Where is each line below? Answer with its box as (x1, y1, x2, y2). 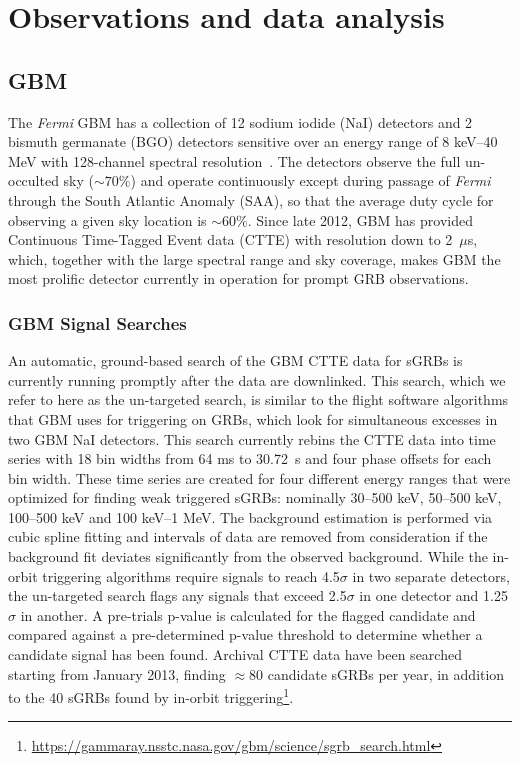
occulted (8, 170, 59, 191)
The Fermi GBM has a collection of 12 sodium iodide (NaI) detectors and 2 (8, 111, 473, 132)
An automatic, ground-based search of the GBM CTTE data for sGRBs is (8, 350, 463, 371)
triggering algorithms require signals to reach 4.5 (42, 565, 340, 586)
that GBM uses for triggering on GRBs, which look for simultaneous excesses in (8, 408, 498, 429)
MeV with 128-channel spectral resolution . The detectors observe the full (8, 150, 461, 171)
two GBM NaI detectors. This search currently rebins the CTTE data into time (8, 428, 496, 449)
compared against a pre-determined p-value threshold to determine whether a (8, 624, 483, 645)
